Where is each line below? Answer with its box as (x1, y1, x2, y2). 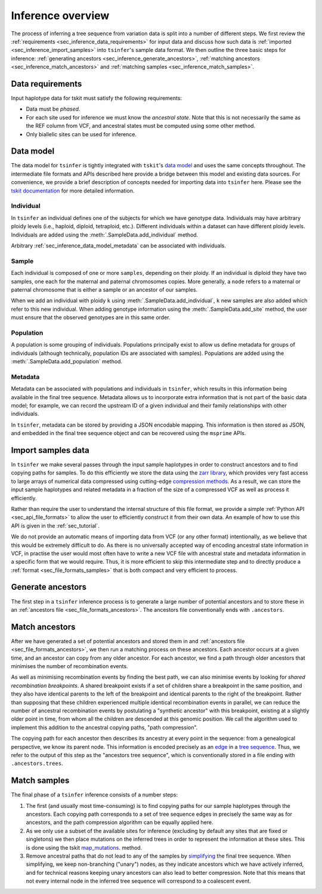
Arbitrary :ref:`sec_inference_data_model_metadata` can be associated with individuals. (11, 242, 227, 249)
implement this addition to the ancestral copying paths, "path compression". (11, 724, 198, 731)
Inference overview (11, 9, 110, 22)
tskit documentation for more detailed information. (11, 187, 135, 194)
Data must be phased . (26, 105, 80, 113)
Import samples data (11, 445, 89, 455)
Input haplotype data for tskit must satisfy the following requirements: (11, 94, 182, 102)
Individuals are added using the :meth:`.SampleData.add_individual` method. (11, 231, 199, 238)
